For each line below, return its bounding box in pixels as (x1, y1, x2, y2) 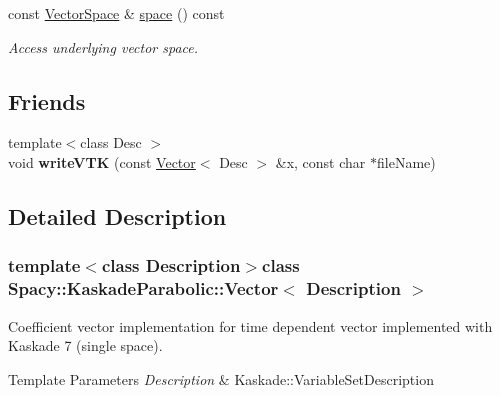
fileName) (376, 151, 436, 172)
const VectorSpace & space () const (8, 3, 225, 23)
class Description (101, 253, 241, 278)
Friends (8, 85, 86, 116)
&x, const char (275, 151, 366, 172)
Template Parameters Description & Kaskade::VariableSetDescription (8, 368, 434, 389)
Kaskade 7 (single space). (8, 335, 163, 356)
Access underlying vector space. (8, 36, 199, 57)
